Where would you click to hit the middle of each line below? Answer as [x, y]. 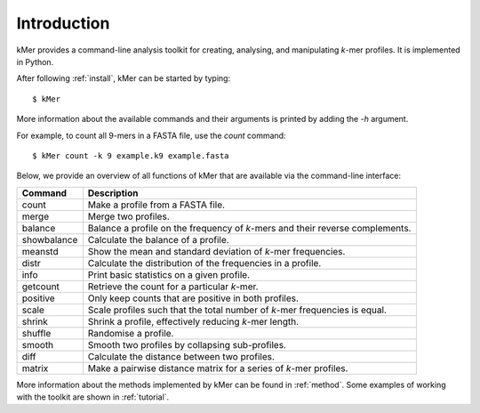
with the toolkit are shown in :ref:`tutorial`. [93, 397]
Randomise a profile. [131, 333]
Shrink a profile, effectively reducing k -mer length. [193, 321]
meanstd [40, 251]
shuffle [36, 333]
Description [113, 193]
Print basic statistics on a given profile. [169, 274]
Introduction [63, 23]
